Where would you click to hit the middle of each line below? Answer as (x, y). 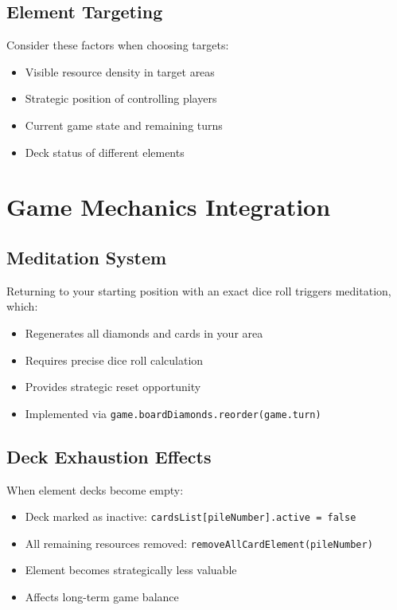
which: (22, 306)
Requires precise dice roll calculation (114, 360)
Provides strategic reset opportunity (113, 387)
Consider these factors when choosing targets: (118, 45)
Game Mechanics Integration (169, 207)
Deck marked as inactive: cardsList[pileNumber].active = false (191, 516)
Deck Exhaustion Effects (109, 456)
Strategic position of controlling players (121, 98)
